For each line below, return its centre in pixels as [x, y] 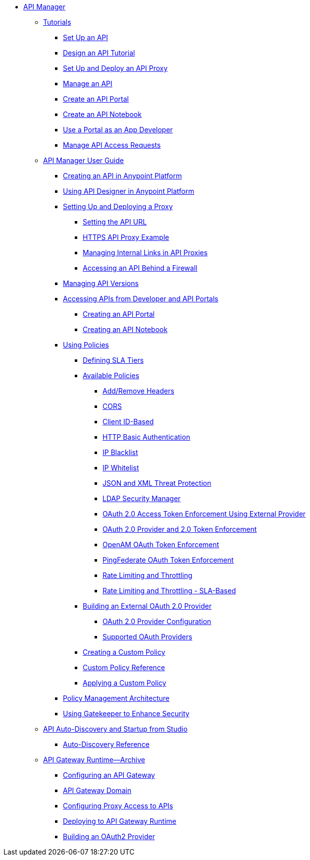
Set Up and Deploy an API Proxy [115, 68]
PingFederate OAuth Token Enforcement [168, 560]
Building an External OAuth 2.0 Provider [147, 606]
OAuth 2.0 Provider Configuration [157, 621]
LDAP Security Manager [142, 498]
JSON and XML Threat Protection [157, 483]
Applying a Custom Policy [125, 683]
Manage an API [88, 84]
